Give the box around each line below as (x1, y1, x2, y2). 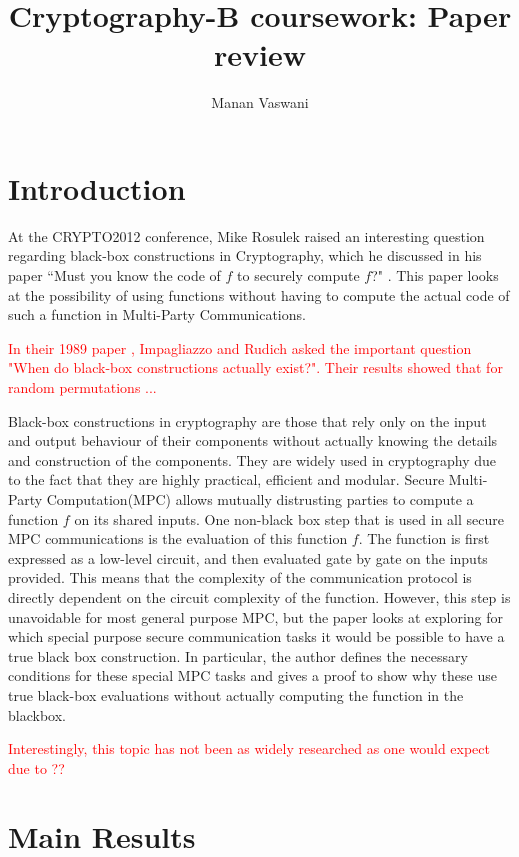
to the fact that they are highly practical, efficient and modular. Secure (8, 469, 445, 490)
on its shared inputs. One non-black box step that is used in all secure (74, 508, 504, 529)
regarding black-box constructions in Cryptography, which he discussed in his (8, 245, 482, 266)
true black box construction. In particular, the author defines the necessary (8, 645, 468, 666)
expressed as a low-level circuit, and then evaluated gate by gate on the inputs (8, 547, 488, 568)
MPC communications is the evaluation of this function (8, 528, 348, 549)
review (214, 34, 306, 75)
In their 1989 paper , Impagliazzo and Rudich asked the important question (8, 337, 472, 358)
